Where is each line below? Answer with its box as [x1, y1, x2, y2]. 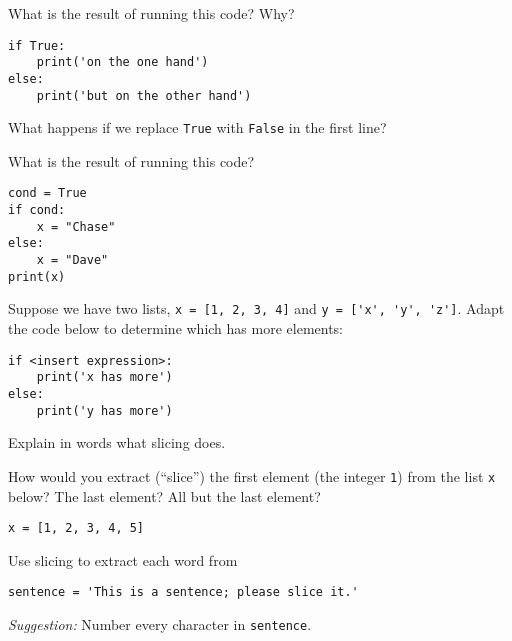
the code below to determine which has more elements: [8, 318, 344, 339]
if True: [8, 38, 66, 53]
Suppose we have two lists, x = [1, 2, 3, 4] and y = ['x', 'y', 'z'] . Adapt [8, 298, 505, 319]
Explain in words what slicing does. [8, 432, 226, 453]
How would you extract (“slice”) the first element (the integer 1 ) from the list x [8, 465, 496, 486]
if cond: [8, 203, 66, 218]
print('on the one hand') [36, 55, 209, 70]
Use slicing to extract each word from [8, 549, 238, 570]
